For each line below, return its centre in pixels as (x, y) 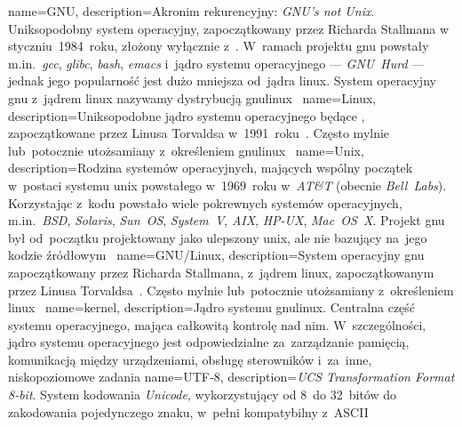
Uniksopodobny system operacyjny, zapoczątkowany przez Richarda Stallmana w (229, 28)
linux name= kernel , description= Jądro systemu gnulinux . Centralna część (212, 307)
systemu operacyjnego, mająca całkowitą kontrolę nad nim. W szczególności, (217, 324)
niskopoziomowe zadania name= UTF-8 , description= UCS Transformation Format (231, 377)
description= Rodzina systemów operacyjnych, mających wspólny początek (211, 168)
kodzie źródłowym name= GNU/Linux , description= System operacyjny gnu (216, 255)
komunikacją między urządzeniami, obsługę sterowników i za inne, (190, 359)
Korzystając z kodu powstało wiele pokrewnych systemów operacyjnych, (205, 202)
